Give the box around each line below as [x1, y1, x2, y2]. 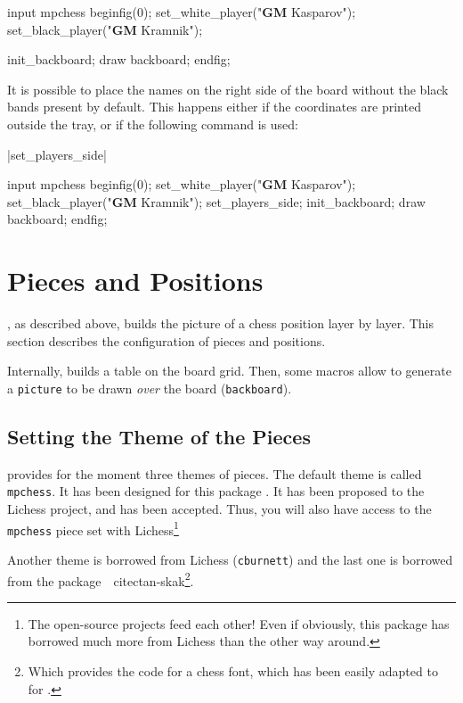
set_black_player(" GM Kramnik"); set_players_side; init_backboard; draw [7, 192, 426, 211]
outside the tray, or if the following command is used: [7, 114, 298, 133]
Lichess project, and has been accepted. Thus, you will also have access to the [7, 499, 432, 517]
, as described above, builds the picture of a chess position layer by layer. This [7, 314, 435, 333]
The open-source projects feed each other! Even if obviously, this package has [28, 614, 450, 633]
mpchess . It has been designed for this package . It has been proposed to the [7, 482, 425, 500]
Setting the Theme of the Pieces [7, 422, 311, 450]
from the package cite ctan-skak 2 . [7, 568, 194, 590]
